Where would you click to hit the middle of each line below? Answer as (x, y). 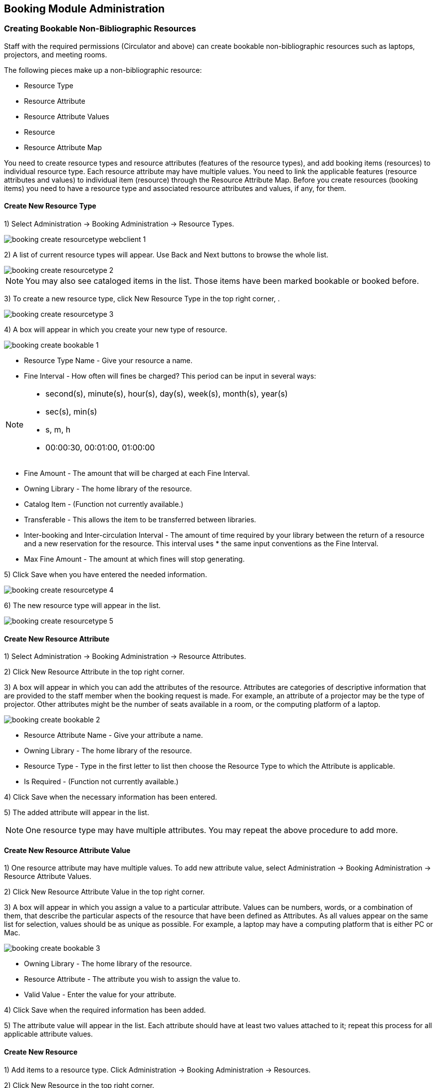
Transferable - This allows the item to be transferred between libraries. (140, 520)
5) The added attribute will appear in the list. (77, 813)
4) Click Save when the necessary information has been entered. (111, 797)
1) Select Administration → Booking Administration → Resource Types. (119, 224)
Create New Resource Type (50, 206)
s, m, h (58, 430)
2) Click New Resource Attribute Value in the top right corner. (105, 892)
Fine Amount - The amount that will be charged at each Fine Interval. (137, 473)
